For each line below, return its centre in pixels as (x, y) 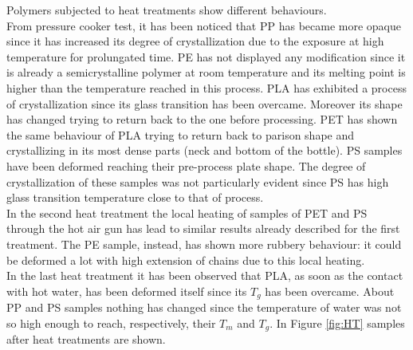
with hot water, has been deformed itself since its (127, 291)
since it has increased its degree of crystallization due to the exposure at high (195, 41)
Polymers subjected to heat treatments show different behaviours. (167, 10)
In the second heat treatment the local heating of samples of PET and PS (187, 212)
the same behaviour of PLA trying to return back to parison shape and (181, 134)
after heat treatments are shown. (86, 339)
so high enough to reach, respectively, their (111, 322)
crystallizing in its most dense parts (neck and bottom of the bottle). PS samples (205, 150)
